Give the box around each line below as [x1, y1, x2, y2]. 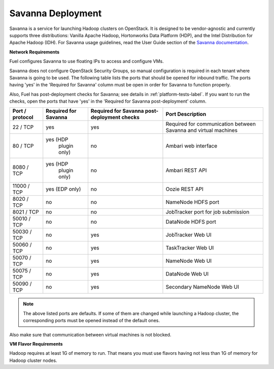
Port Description [165, 111, 207, 118]
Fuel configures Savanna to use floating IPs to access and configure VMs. [9, 58, 164, 65]
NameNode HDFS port [165, 199, 219, 206]
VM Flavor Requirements [9, 341, 63, 347]
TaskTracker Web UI [165, 244, 214, 252]
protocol [12, 114, 33, 121]
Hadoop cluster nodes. [9, 357, 57, 363]
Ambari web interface [165, 142, 218, 149]
